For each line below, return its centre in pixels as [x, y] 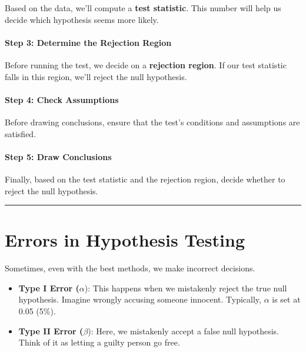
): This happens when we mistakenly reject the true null [186, 288]
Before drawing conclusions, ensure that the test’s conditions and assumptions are [152, 122]
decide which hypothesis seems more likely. [82, 19]
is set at [286, 299]
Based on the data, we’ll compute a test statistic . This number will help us [143, 8]
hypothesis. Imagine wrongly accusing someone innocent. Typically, [140, 299]
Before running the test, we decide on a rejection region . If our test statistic [146, 64]
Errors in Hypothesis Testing [125, 240]
